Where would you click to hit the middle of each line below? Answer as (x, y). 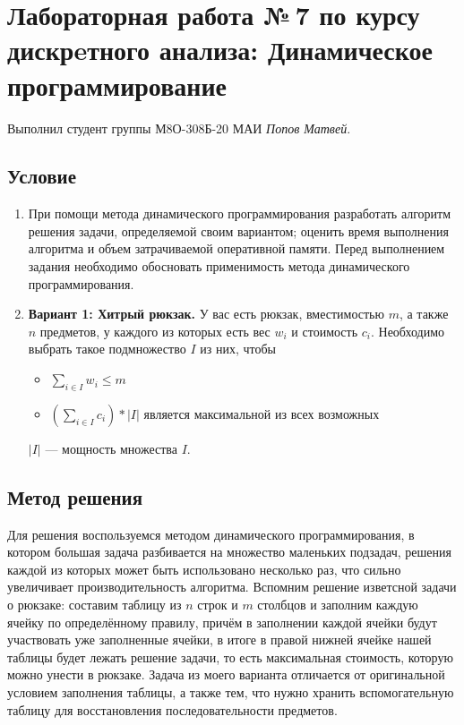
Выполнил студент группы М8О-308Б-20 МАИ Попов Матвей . (179, 128)
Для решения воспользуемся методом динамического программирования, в (211, 534)
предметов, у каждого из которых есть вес (155, 331)
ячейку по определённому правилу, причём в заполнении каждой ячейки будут (222, 622)
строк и (218, 605)
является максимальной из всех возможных (262, 413)
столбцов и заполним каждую (338, 605)
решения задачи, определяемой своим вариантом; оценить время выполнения (238, 230)
